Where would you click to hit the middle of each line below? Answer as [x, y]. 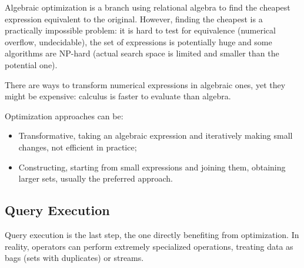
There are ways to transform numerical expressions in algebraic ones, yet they [145, 84]
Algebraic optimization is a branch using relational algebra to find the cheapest [148, 7]
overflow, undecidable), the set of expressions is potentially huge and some [138, 41]
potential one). [31, 64]
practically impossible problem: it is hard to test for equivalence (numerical [140, 30]
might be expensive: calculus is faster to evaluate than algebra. [118, 96]
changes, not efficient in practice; [78, 147]
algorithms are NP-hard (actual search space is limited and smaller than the [142, 53]
